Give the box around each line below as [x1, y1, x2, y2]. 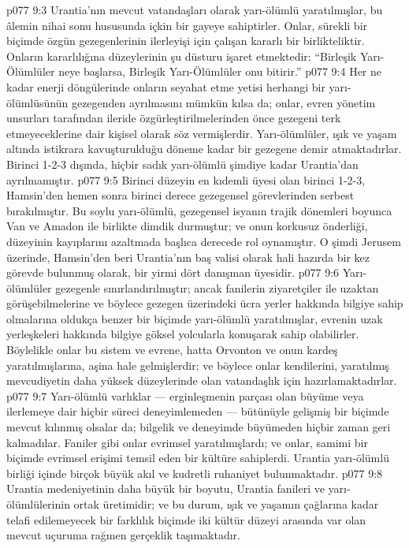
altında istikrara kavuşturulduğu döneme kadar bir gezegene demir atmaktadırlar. [6, 140, 402, 157]
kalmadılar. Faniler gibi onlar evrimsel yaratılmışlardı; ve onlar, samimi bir [6, 434, 368, 450]
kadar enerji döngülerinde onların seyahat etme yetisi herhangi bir [6, 78, 325, 95]
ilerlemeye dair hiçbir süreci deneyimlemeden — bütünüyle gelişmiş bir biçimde [6, 403, 389, 419]
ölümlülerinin [6, 496, 70, 512]
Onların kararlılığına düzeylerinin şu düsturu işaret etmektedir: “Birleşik [6, 47, 357, 64]
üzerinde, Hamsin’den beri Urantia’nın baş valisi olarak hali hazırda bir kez [6, 248, 370, 265]
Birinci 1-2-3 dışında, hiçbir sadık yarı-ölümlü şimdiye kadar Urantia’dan [6, 155, 359, 172]
